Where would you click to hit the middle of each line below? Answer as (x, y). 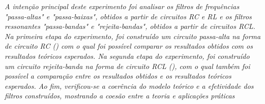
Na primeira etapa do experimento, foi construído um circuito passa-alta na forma (133, 36)
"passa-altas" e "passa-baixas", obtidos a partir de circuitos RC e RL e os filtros (128, 16)
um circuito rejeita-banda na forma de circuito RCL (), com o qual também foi (127, 66)
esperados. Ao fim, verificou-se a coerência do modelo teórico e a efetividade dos (129, 85)
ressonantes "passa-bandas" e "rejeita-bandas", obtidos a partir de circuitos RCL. (130, 26)
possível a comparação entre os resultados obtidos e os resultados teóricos (118, 76)
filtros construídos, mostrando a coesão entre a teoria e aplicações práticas (120, 96)
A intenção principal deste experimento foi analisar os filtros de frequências (122, 6)
